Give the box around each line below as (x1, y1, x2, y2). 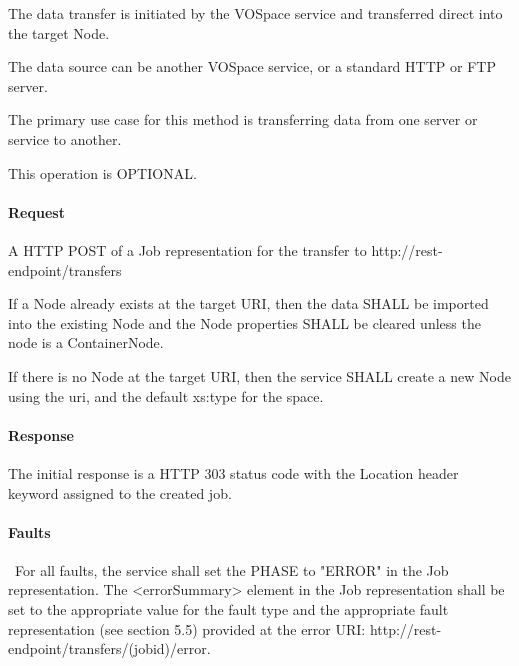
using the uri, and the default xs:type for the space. (8, 385, 324, 406)
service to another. (8, 128, 122, 149)
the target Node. (8, 22, 110, 43)
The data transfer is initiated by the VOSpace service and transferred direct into (8, 3, 503, 23)
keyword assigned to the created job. (8, 482, 232, 503)
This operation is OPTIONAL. (8, 162, 197, 183)
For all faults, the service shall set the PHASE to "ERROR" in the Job (14, 559, 449, 580)
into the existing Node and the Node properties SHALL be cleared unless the (8, 312, 481, 333)
